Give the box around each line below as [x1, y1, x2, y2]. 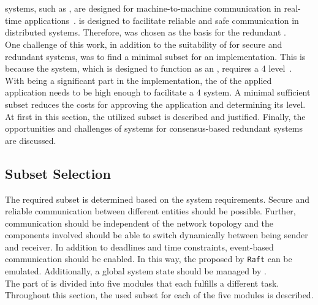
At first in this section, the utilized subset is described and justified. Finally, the [5, 110, 306, 122]
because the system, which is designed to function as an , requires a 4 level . [5, 62, 292, 75]
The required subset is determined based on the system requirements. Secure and [5, 192, 309, 205]
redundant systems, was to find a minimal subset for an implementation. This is [5, 50, 306, 62]
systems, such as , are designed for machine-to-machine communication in [5, 2, 281, 15]
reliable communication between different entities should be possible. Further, [5, 205, 296, 217]
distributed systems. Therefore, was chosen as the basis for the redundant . [5, 26, 286, 39]
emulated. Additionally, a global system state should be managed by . [5, 265, 267, 277]
